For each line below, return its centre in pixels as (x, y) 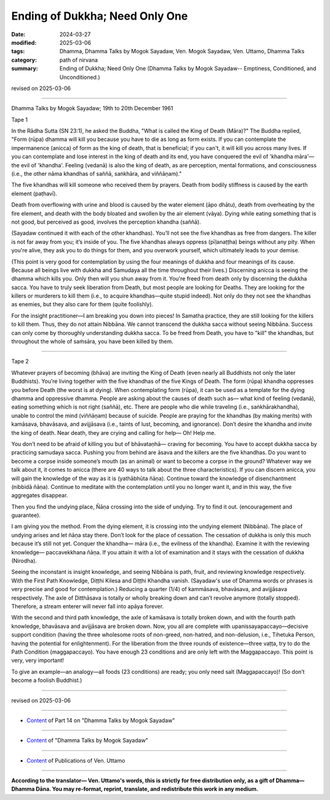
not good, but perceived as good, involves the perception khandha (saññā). (106, 222)
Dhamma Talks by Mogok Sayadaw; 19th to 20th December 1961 (92, 108)
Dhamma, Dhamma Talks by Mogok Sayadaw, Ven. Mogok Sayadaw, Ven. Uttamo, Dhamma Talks (182, 51)
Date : (18, 34)
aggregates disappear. (40, 496)
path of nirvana (79, 60)
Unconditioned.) (80, 77)
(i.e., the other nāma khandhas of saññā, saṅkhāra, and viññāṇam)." (97, 174)
